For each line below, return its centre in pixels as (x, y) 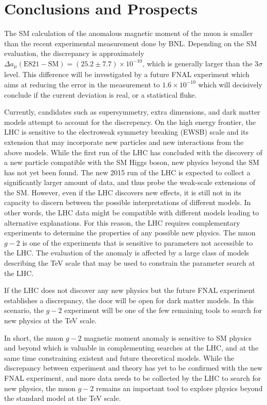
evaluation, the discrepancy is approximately (74, 53)
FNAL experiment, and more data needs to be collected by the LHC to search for (133, 378)
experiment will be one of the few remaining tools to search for (163, 310)
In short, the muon (34, 337)
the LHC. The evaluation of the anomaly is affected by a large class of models (127, 253)
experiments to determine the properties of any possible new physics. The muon (130, 233)
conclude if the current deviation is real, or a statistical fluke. (100, 94)
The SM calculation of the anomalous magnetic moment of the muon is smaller (129, 33)
